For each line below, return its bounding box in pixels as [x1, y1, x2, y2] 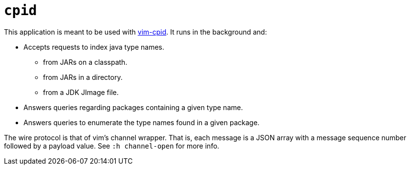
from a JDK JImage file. [43, 88, 119, 96]
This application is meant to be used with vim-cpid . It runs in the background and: [4, 27, 267, 36]
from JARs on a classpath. [43, 57, 128, 66]
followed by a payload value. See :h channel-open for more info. [4, 141, 219, 150]
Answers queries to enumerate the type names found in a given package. [23, 118, 259, 127]
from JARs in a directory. [43, 73, 123, 81]
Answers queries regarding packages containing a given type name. [23, 103, 243, 112]
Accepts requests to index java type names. [23, 42, 164, 51]
